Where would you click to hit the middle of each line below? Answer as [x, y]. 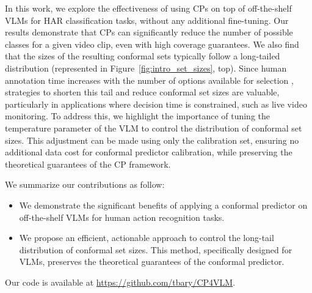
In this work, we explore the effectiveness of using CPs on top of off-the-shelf [148, 8]
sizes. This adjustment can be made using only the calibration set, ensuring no [152, 140]
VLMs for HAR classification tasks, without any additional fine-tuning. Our [147, 20]
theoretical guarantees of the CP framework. [88, 164]
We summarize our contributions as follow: [85, 184]
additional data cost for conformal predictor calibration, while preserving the [149, 152]
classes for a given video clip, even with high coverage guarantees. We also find [152, 44]
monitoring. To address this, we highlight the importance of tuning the [137, 116]
